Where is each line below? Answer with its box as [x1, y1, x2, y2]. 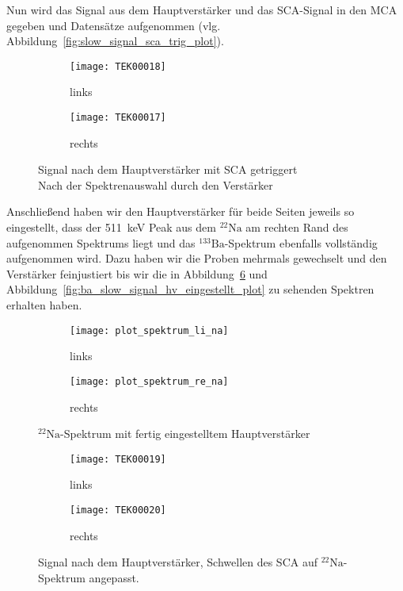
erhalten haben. [6, 297, 82, 313]
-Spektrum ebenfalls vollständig [224, 234, 378, 251]
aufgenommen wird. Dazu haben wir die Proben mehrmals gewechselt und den [6, 250, 387, 267]
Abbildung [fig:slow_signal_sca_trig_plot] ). [6, 33, 224, 49]
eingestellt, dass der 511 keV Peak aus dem [6, 219, 216, 236]
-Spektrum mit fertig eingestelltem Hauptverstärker [60, 425, 310, 442]
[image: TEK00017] [70, 112, 166, 124]
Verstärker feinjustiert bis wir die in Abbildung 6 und [6, 265, 268, 282]
